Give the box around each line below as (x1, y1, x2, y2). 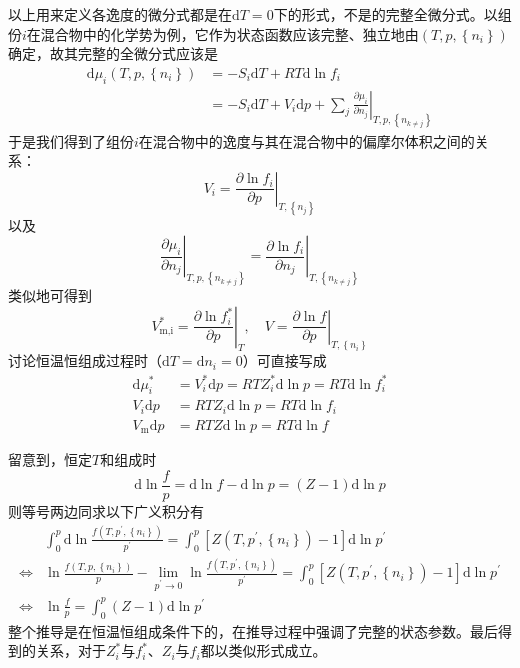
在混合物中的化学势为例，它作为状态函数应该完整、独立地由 (26, 23, 419, 44)
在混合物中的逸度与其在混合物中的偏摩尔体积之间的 (138, 130, 475, 151)
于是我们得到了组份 (8, 130, 134, 151)
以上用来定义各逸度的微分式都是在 (8, 4, 232, 24)
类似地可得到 (8, 285, 92, 305)
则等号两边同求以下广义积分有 (8, 501, 204, 521)
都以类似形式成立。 (200, 640, 327, 661)
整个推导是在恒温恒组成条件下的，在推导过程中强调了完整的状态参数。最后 (8, 620, 498, 641)
